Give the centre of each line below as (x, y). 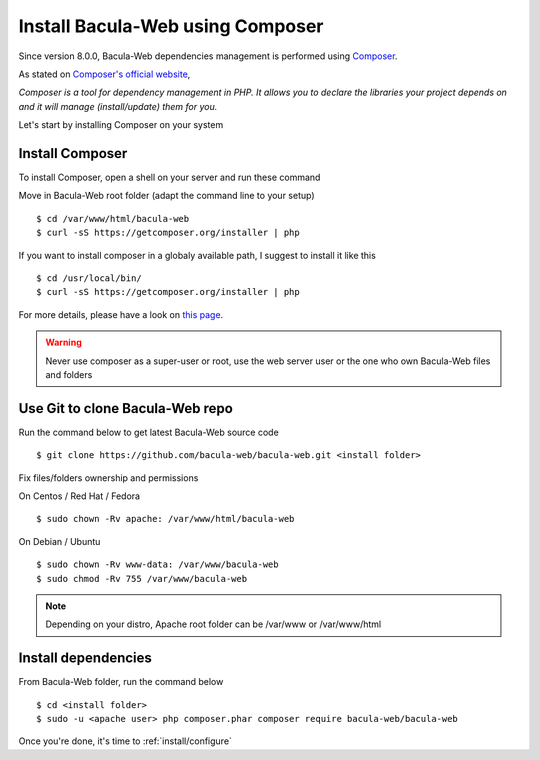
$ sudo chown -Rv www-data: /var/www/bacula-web (157, 564)
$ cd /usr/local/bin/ (89, 278)
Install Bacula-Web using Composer (171, 26)
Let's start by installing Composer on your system (121, 125)
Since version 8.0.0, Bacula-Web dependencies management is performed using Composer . (208, 56)
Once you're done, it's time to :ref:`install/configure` (125, 741)
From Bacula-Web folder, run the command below (121, 682)
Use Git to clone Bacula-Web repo (126, 408)
